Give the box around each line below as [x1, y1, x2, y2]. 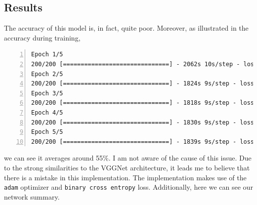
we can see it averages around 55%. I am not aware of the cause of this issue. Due [4, 153, 252, 163]
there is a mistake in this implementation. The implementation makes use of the [4, 172, 247, 182]
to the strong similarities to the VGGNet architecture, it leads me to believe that [4, 162, 250, 172]
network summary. [4, 191, 60, 202]
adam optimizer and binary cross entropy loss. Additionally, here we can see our [4, 182, 253, 192]
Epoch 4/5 [31, 109, 63, 116]
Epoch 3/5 [31, 89, 63, 97]
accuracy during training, [4, 32, 81, 42]
